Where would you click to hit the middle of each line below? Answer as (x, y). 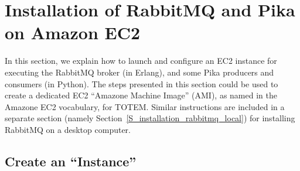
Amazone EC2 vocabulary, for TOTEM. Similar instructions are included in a (145, 106)
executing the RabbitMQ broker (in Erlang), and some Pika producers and (139, 72)
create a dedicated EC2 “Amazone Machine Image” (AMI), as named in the (141, 95)
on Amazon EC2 (73, 33)
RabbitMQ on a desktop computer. (68, 129)
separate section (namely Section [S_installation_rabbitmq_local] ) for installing (150, 118)
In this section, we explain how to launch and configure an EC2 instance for (141, 61)
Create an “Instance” (71, 161)
